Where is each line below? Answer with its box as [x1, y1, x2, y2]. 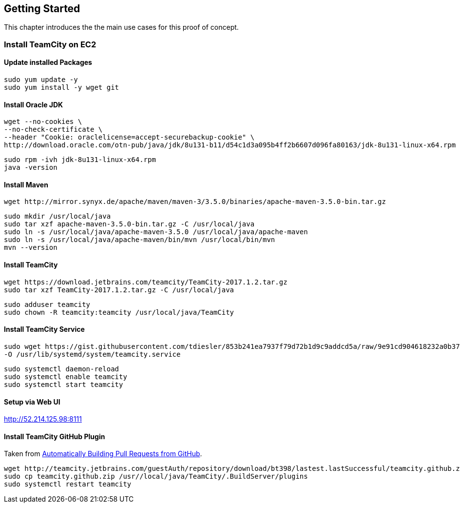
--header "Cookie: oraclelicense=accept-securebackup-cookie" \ [4, 133, 255, 142]
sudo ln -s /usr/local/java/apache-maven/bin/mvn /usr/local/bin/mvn [4, 236, 275, 244]
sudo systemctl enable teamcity [4, 372, 127, 381]
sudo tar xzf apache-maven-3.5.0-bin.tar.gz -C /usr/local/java [4, 220, 255, 228]
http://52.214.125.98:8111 [4, 415, 82, 424]
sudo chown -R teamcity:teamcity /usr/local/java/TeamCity [4, 308, 234, 316]
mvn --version [4, 243, 57, 252]
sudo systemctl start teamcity [4, 380, 123, 388]
